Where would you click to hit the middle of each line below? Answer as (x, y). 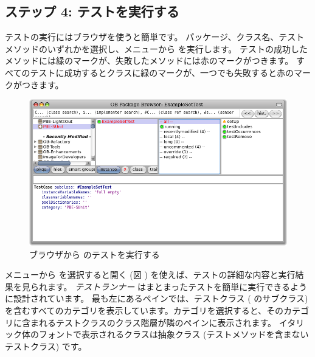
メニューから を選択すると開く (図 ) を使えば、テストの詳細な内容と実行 (150, 275)
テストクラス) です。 (46, 346)
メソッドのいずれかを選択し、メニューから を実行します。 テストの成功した (156, 48)
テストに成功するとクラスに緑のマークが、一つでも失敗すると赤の (162, 72)
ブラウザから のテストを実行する (95, 254)
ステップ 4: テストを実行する (92, 11)
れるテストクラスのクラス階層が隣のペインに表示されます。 (157, 322)
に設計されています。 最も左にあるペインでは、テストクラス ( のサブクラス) (157, 298)
